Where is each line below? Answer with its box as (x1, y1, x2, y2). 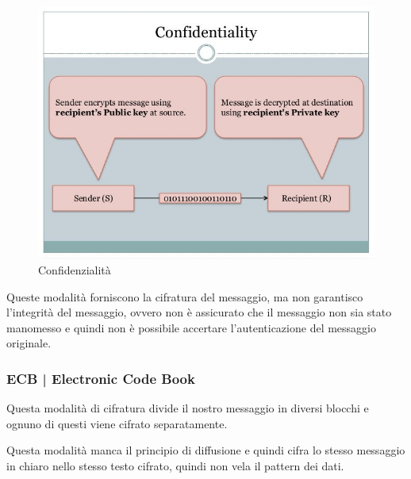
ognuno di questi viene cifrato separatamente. (6, 415, 228, 431)
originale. (6, 335, 52, 351)
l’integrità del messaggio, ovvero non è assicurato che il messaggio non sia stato (6, 304, 392, 320)
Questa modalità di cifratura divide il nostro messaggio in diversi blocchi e (6, 400, 369, 416)
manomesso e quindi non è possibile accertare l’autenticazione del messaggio (6, 319, 376, 335)
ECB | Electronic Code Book (6, 368, 195, 388)
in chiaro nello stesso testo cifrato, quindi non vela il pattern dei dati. (6, 457, 344, 473)
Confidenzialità (38, 261, 111, 278)
